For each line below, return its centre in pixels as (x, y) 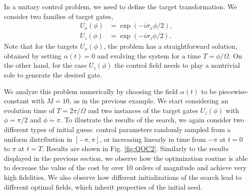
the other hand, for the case (45, 65)
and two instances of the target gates (143, 110)
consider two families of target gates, (59, 16)
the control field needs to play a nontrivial (177, 65)
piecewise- (234, 91)
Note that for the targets (41, 46)
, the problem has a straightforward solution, (171, 46)
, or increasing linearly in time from (153, 139)
